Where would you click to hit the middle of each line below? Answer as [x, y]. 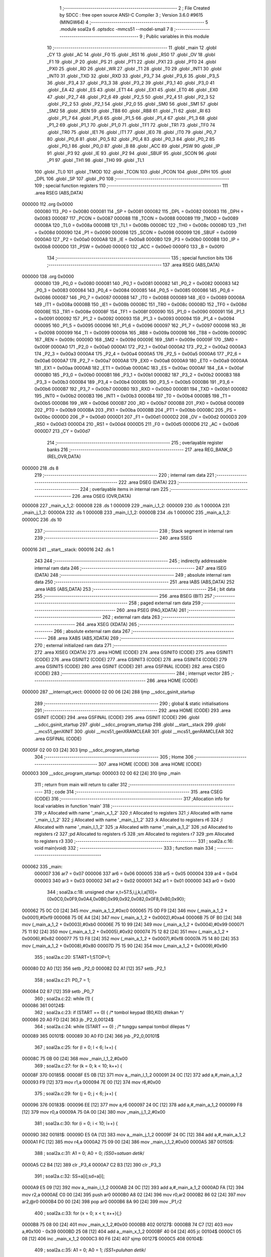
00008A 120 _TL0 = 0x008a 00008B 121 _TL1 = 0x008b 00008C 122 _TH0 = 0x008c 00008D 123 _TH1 [140, 225]
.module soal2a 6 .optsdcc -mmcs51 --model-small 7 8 [116, 29]
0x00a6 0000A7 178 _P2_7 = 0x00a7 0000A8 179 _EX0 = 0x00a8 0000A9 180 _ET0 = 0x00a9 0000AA [141, 361]
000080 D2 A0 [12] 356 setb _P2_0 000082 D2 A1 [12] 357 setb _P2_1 [94, 968]
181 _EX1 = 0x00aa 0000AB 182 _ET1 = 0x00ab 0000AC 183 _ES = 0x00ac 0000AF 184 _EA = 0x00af [139, 368]
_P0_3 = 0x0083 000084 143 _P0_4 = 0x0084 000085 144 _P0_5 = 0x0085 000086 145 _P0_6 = [134, 290]
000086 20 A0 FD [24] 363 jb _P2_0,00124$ [68, 1019]
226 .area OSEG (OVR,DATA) [102, 496]
